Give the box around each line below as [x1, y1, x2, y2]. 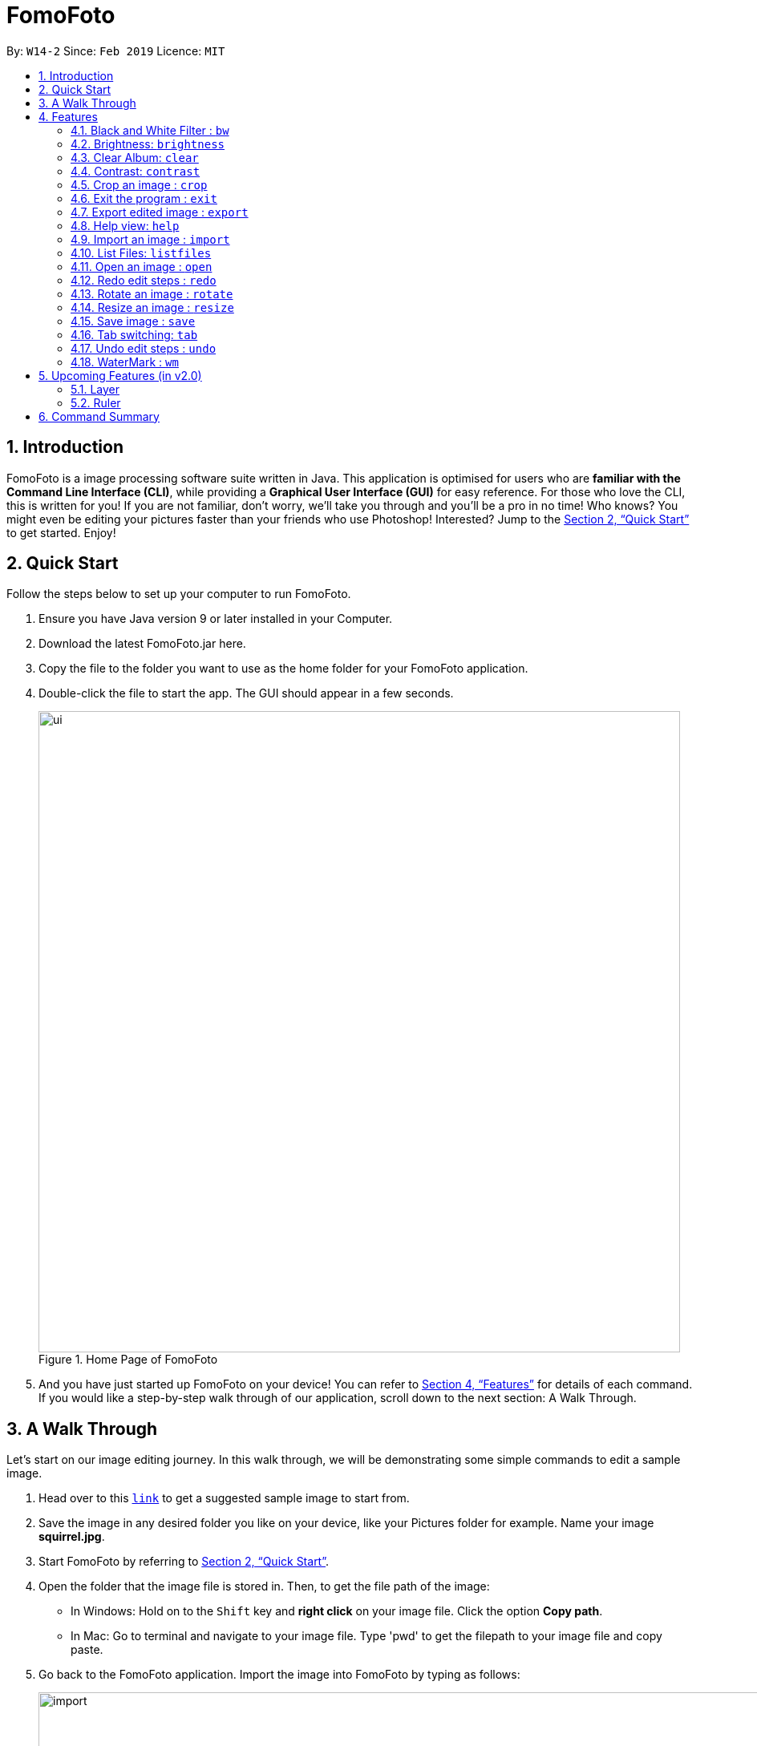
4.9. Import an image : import [71, 232, 230, 246]
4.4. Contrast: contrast [71, 164, 200, 178]
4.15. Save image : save [71, 313, 196, 328]
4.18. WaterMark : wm [71, 354, 179, 369]
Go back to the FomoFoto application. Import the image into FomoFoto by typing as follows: [38, 1667, 520, 1682]
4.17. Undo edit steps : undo [71, 341, 217, 355]
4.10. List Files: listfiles [71, 245, 212, 260]
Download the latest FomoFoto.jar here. [38, 637, 246, 651]
